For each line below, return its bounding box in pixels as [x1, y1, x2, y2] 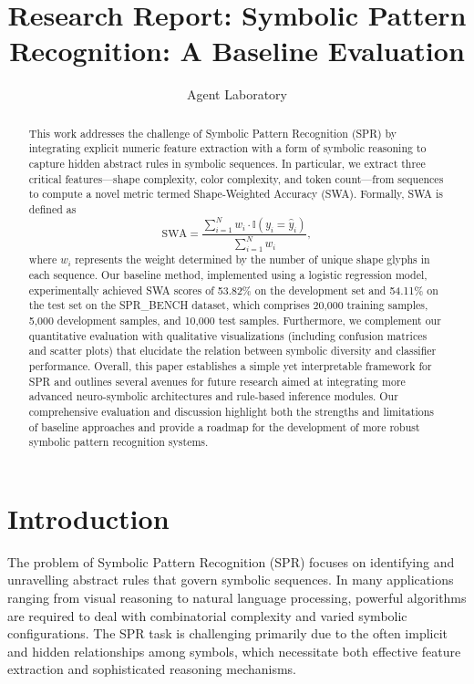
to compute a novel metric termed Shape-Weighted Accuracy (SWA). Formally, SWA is [28, 186, 443, 202]
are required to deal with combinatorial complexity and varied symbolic [7, 606, 407, 625]
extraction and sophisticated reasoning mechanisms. [7, 659, 297, 679]
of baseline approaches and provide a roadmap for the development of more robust [28, 419, 420, 434]
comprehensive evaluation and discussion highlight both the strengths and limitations [28, 403, 434, 419]
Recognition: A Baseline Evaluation [9, 32, 465, 69]
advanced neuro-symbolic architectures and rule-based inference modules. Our [28, 389, 398, 404]
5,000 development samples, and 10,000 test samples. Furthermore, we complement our [28, 313, 441, 328]
